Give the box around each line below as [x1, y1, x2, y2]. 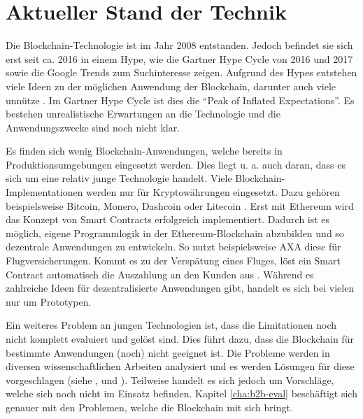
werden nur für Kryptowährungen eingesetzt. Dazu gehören [86, 185, 340, 199]
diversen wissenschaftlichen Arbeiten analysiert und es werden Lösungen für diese [6, 359, 355, 374]
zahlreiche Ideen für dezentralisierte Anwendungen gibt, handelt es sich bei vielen [6, 280, 355, 295]
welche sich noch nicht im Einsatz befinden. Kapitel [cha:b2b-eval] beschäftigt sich [6, 386, 357, 401]
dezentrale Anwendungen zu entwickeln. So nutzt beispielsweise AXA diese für [6, 239, 341, 254]
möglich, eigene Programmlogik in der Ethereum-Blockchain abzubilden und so [6, 225, 344, 240]
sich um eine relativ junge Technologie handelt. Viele [6, 171, 232, 185]
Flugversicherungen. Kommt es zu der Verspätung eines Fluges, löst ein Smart [6, 253, 341, 268]
